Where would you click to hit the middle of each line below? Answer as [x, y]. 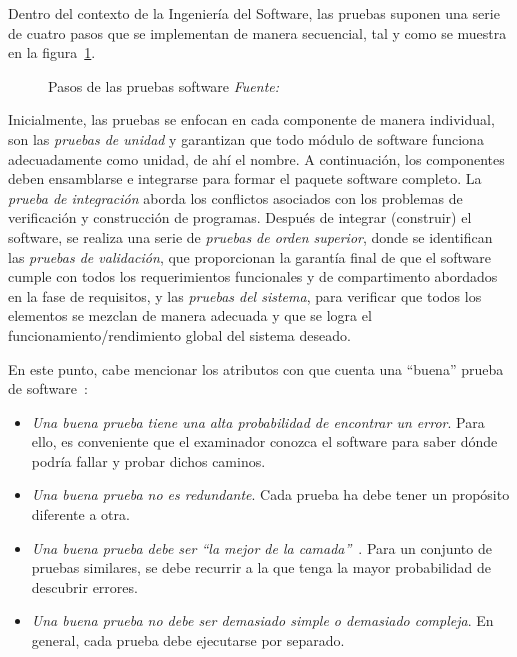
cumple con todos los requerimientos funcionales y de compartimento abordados [253, 276]
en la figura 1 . [52, 52]
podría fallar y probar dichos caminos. [148, 460]
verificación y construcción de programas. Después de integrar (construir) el [240, 217]
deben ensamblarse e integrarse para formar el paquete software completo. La [245, 178]
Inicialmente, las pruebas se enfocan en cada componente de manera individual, [251, 119]
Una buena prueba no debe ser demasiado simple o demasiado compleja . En [262, 620]
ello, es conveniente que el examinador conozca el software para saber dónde [264, 441]
